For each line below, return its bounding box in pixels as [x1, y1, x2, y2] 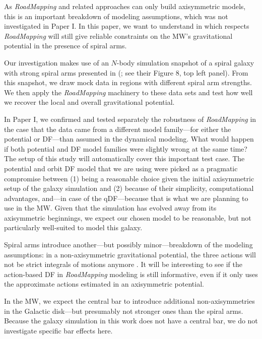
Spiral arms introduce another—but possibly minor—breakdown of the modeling [4, 239, 253, 250]
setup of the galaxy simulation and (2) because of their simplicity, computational [4, 183, 254, 193]
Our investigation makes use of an [4, 57, 109, 67]
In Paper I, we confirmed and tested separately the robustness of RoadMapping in [4, 113, 256, 124]
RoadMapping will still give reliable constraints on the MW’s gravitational [4, 30, 233, 41]
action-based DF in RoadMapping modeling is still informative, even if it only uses [4, 268, 258, 279]
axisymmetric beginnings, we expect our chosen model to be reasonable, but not [4, 212, 251, 223]
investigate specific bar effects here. [4, 325, 113, 335]
